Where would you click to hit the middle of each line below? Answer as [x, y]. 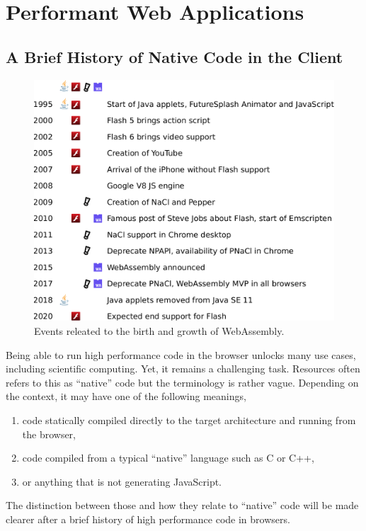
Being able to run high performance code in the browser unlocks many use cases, [181, 354]
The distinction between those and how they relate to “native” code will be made [182, 505]
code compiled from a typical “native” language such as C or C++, [168, 458]
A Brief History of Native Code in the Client [175, 56]
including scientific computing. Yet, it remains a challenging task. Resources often [183, 369]
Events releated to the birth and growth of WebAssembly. [159, 330]
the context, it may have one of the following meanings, [126, 396]
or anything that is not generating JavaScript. [122, 481]
